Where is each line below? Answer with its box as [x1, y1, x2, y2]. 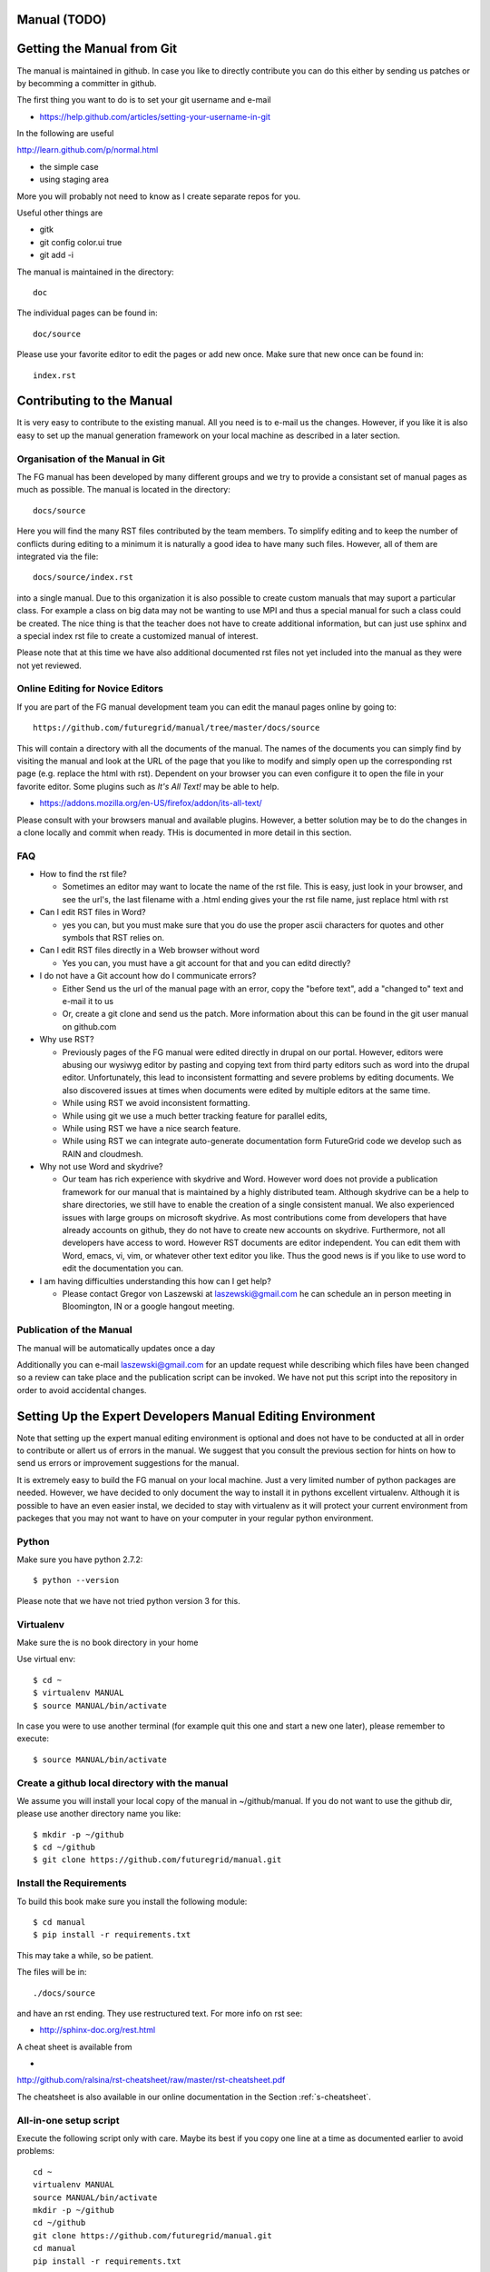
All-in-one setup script [16, 2114, 120, 2127]
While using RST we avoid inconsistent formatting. [62, 1098, 250, 1109]
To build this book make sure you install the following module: [16, 1896, 248, 1907]
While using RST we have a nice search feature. [62, 1122, 241, 1133]
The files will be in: [16, 1967, 87, 1978]
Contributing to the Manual [16, 394, 172, 409]
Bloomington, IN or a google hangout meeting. [62, 1300, 235, 1312]
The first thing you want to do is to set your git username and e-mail [16, 95, 271, 105]
